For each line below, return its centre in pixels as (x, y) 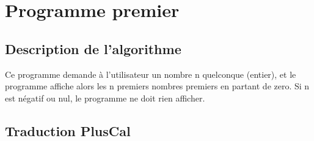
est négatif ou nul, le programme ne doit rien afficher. (105, 98)
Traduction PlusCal (68, 130)
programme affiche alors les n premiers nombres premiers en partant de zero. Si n (157, 86)
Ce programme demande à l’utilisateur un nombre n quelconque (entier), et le (151, 74)
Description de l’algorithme (93, 48)
